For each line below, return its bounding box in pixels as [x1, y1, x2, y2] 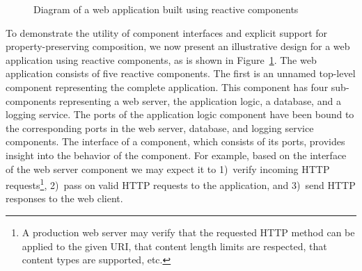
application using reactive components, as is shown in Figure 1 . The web [6, 52, 317, 67]
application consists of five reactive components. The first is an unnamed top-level [6, 66, 356, 81]
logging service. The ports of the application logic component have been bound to [6, 107, 354, 122]
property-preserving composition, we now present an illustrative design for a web [6, 39, 350, 54]
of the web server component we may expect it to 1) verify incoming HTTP [6, 161, 330, 176]
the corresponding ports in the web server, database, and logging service [6, 120, 314, 135]
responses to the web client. [6, 191, 123, 206]
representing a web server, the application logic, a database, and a [59, 93, 341, 108]
